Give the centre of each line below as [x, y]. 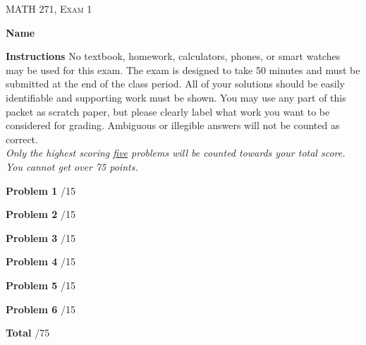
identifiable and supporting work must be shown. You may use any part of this [176, 97]
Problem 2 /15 [41, 214]
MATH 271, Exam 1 [49, 8]
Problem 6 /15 [41, 309]
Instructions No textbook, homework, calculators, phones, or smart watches [173, 56]
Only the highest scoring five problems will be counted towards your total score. [176, 153]
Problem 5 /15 [41, 285]
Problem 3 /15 [41, 237]
